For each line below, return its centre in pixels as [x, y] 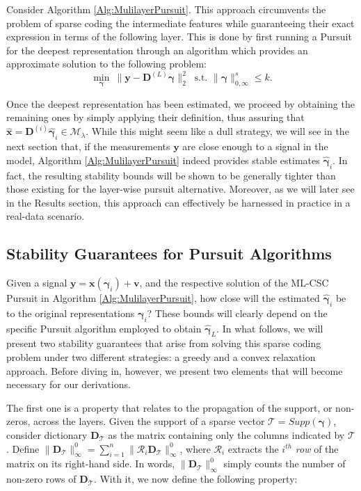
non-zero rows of [41, 479]
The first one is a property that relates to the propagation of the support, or [169, 407]
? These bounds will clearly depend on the [237, 313]
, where [195, 448]
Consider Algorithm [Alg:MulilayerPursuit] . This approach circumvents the [166, 9]
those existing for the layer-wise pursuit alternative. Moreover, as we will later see [180, 189]
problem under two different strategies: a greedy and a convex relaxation [161, 357]
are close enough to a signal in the [255, 146]
